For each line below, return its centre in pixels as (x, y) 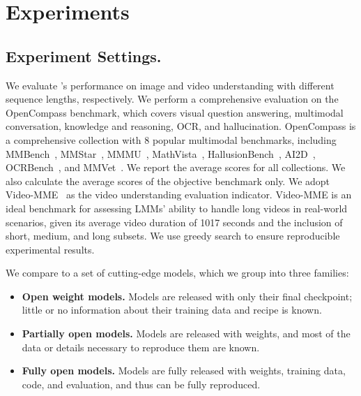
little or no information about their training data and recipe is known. (172, 310)
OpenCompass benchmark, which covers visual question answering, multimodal (175, 112)
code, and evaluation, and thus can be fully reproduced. (141, 384)
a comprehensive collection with (74, 139)
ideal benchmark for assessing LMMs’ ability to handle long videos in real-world (177, 208)
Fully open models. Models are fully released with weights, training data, (184, 371)
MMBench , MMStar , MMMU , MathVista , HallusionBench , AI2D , (161, 153)
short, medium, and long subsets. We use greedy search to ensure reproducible (173, 236)
